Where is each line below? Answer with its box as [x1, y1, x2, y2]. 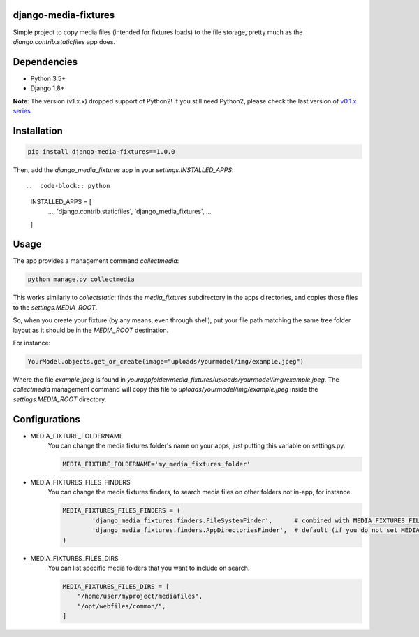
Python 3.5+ [30, 74, 66, 83]
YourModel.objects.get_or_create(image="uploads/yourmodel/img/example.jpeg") [27, 357, 304, 365]
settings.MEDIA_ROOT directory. [13, 395, 107, 403]
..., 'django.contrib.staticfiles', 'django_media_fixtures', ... [47, 207, 212, 216]
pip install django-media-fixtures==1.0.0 [27, 148, 175, 155]
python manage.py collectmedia [27, 275, 135, 283]
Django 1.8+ [30, 84, 65, 92]
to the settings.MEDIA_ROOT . [13, 303, 98, 311]
